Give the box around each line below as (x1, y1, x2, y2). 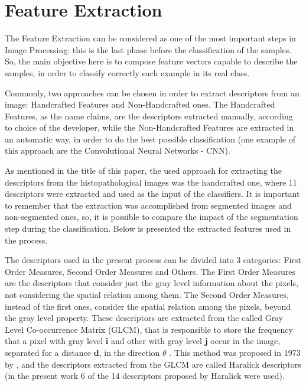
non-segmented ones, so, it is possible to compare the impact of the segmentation (5, 210, 298, 223)
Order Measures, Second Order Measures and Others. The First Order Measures (5, 265, 296, 277)
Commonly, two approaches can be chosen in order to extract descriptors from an (5, 86, 300, 99)
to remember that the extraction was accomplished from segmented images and (5, 199, 292, 211)
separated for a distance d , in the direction (5, 346, 160, 358)
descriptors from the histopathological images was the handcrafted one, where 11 (5, 176, 297, 188)
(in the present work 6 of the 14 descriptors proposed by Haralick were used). (5, 369, 285, 382)
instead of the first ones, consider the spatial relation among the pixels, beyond (5, 300, 291, 312)
